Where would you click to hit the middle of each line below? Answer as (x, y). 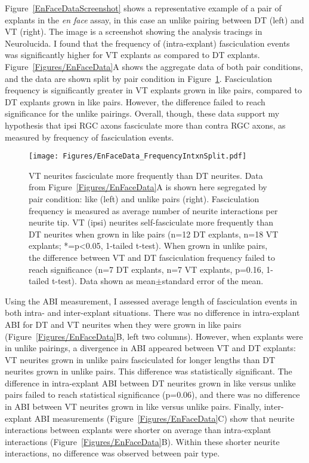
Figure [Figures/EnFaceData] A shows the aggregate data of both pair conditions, (154, 66)
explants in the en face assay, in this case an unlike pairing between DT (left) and (154, 19)
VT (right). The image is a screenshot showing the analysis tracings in (134, 31)
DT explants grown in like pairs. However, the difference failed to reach (135, 101)
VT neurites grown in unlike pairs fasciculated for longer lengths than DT (140, 359)
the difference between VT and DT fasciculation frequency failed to (152, 257)
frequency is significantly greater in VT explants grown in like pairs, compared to (153, 90)
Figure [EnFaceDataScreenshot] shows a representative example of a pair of (143, 8)
